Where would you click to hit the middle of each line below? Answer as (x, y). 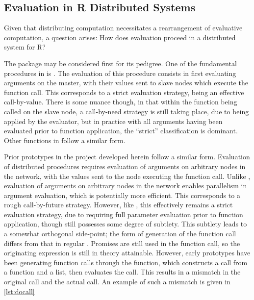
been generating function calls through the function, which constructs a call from (126, 262)
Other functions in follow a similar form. (65, 140)
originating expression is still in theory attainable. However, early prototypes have (127, 253)
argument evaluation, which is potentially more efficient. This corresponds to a (122, 195)
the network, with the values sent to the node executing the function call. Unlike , (127, 176)
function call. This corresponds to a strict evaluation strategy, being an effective (124, 92)
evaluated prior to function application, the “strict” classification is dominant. (121, 131)
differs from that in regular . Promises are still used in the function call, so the (122, 243)
